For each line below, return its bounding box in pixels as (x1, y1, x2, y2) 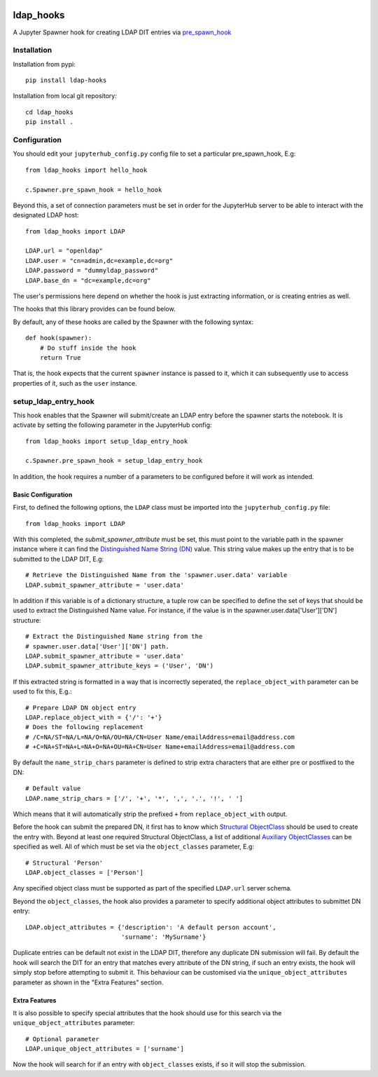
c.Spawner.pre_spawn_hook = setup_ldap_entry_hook (25, 456, 203, 465)
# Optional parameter (25, 1035, 99, 1043)
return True (39, 354, 81, 361)
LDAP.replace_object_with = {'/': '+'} (25, 713, 162, 722)
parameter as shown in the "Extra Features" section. (13, 978, 164, 987)
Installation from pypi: (13, 60, 76, 68)
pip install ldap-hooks (25, 76, 107, 84)
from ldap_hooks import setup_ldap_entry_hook (25, 437, 188, 445)
